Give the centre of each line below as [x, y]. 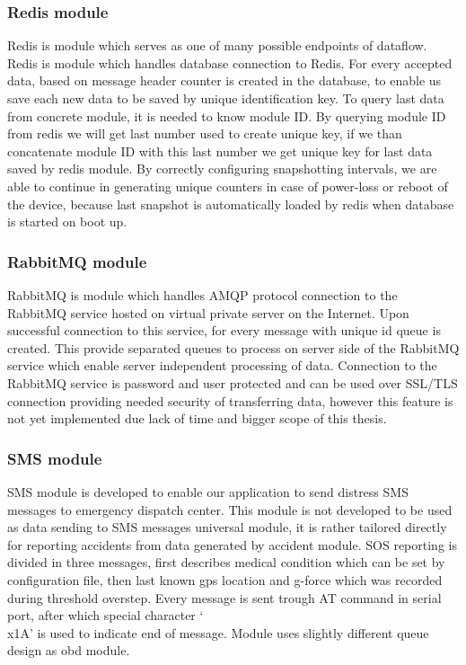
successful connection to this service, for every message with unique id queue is [224, 330]
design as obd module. [69, 650]
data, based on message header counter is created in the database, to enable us [224, 80]
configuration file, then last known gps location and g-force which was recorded [225, 579]
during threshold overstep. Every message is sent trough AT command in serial [224, 597]
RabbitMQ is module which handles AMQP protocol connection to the [202, 294]
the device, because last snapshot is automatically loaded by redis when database [231, 204]
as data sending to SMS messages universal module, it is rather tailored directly [227, 527]
